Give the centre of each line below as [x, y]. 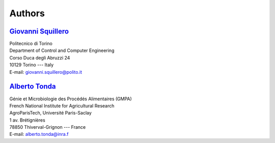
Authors [27, 13]
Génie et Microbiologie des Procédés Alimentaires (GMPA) [71, 99]
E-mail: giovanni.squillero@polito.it [46, 72]
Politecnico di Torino [31, 44]
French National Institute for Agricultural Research [62, 106]
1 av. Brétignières [27, 120]
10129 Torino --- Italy [32, 65]
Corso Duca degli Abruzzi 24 [40, 58]
